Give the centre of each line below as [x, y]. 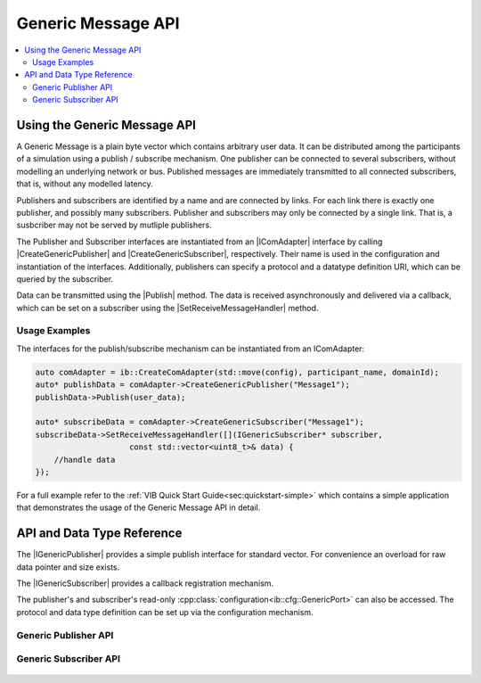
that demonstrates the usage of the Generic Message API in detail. [139, 507]
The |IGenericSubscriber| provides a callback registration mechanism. [145, 583]
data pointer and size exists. [68, 567]
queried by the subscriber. [65, 279]
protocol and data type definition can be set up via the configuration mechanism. [165, 612]
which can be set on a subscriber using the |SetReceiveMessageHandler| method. [167, 308]
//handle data [85, 460]
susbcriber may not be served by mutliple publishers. [114, 225]
